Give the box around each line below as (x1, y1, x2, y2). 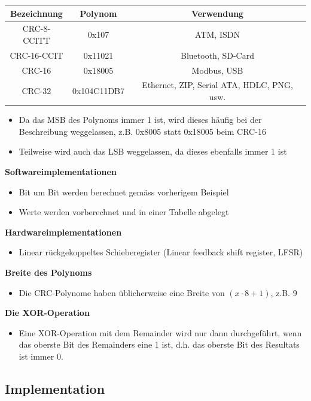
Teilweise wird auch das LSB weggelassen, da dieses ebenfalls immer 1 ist (19, 145, 287, 158)
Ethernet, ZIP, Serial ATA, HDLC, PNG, (142, 79, 293, 91)
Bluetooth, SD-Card (181, 49, 254, 61)
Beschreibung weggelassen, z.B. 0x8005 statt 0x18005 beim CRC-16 (19, 125, 266, 137)
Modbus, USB (191, 64, 243, 76)
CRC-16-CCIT (10, 49, 63, 61)
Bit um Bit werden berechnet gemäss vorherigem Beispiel (19, 185, 229, 198)
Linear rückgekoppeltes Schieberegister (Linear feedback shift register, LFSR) (19, 246, 303, 258)
